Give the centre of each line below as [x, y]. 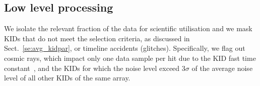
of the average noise [222, 68]
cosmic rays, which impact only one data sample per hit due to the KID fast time [130, 58]
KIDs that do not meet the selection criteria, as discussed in [97, 38]
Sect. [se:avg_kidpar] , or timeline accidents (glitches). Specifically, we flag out [125, 48]
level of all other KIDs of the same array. [67, 78]
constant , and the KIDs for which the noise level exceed [92, 68]
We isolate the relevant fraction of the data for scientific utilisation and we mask [128, 28]
